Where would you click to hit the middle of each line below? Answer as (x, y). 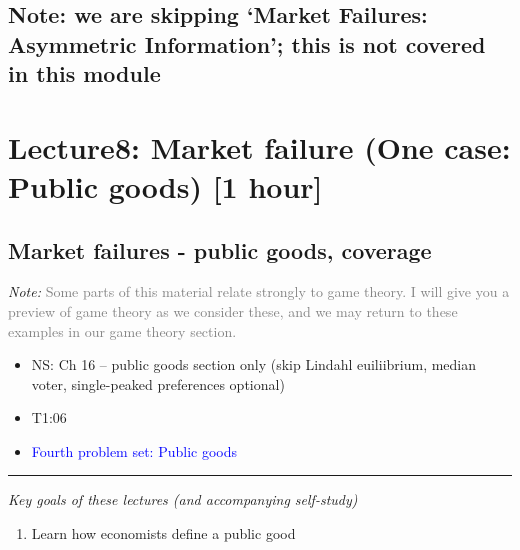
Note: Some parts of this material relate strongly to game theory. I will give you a (259, 291)
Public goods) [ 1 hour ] (165, 185)
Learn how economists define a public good (163, 533)
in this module (84, 73)
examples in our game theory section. (122, 330)
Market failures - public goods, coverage (220, 249)
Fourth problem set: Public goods (134, 450)
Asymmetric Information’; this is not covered (247, 43)
